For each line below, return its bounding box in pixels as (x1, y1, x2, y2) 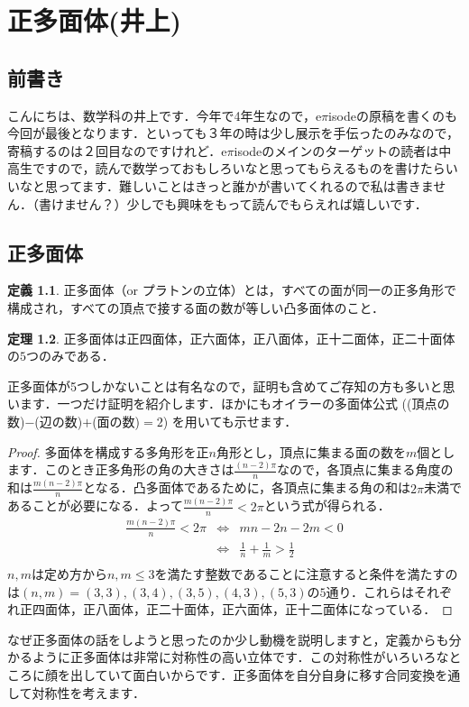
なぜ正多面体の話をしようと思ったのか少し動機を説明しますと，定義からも (7, 629, 449, 648)
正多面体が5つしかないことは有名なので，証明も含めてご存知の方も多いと (7, 376, 443, 395)
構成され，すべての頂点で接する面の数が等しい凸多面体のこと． (7, 298, 385, 317)
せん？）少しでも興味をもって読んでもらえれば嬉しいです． (76, 194, 428, 213)
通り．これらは (326, 582, 414, 601)
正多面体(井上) (7, 2, 182, 39)
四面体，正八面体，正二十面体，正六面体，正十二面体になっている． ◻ (32, 600, 453, 619)
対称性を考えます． (32, 683, 146, 702)
